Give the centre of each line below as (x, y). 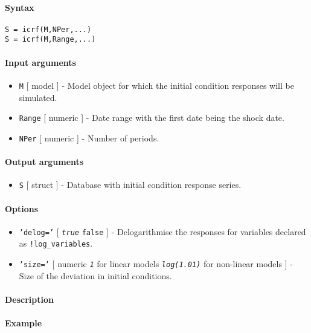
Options (22, 208)
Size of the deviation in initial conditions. (95, 275)
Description (30, 299)
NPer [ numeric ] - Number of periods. (89, 137)
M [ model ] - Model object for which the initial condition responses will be (156, 85)
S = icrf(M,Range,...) (50, 40)
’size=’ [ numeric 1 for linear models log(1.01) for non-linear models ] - (156, 264)
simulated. (38, 97)
